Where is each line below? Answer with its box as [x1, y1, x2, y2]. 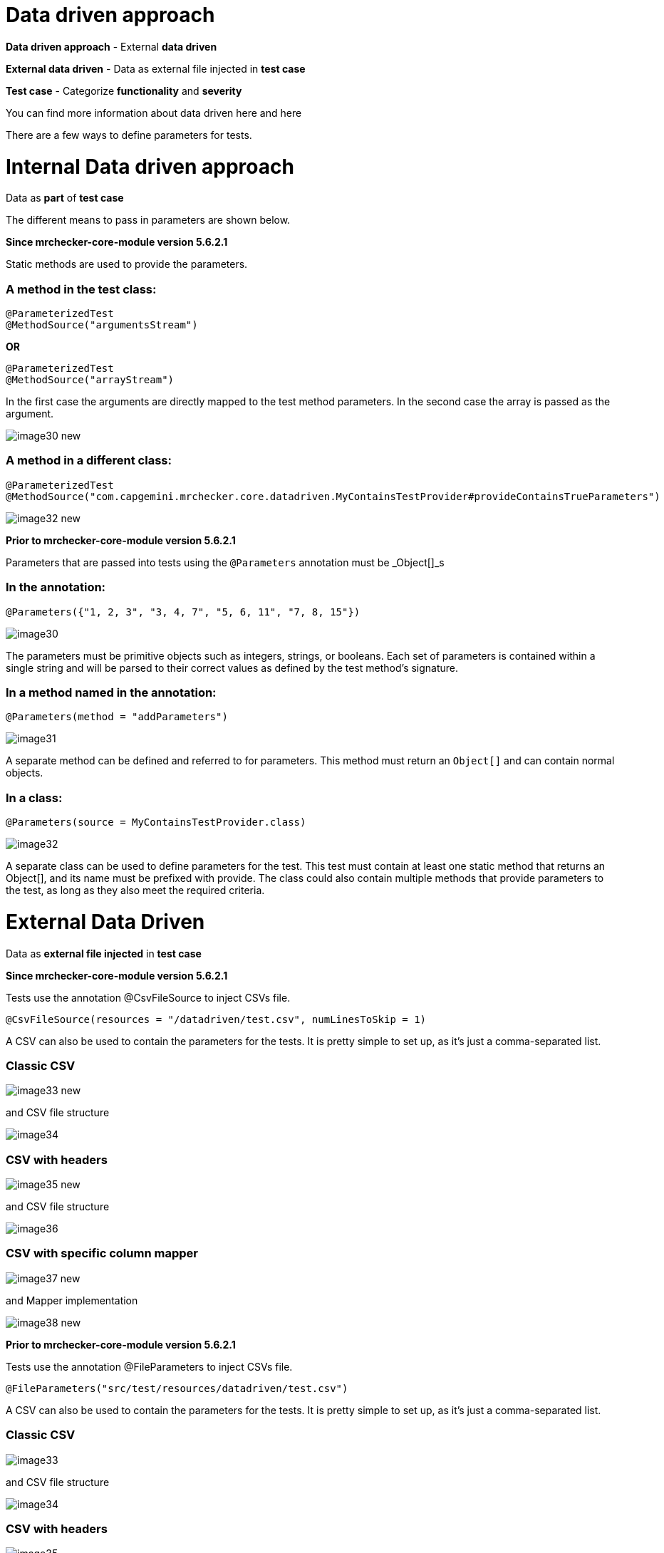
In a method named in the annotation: [6, 685, 217, 700]
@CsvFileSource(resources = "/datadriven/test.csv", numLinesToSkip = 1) [6, 1013, 427, 1025]
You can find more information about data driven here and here [6, 106, 302, 119]
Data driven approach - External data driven [6, 40, 217, 53]
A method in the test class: [6, 281, 157, 296]
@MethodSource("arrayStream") [6, 374, 175, 385]
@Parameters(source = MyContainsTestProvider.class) [6, 816, 306, 828]
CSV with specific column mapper [6, 1246, 198, 1261]
